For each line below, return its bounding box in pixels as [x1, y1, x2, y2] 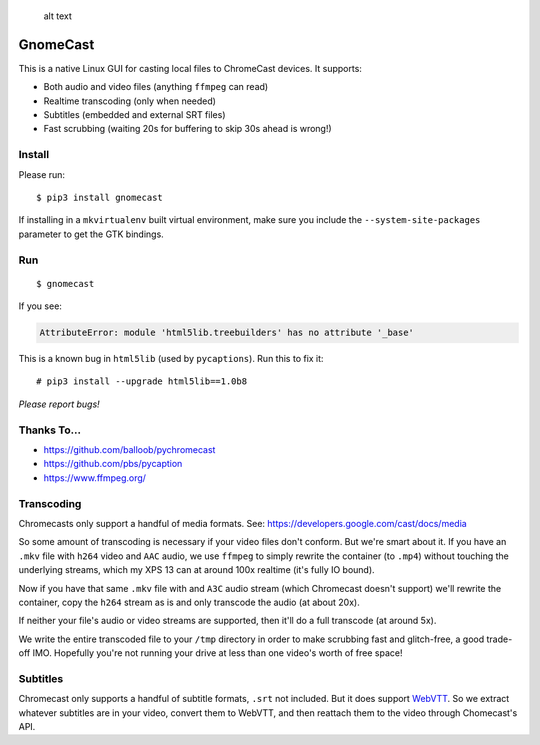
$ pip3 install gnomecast [36, 192, 164, 203]
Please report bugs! [18, 398, 100, 410]
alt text [43, 10, 72, 22]
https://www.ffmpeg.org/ [43, 471, 147, 484]
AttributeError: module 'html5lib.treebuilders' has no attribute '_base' [39, 327, 415, 339]
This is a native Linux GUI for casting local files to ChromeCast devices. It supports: [18, 62, 362, 74]
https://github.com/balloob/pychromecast [43, 444, 216, 456]
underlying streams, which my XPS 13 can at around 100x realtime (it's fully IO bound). [18, 564, 375, 576]
